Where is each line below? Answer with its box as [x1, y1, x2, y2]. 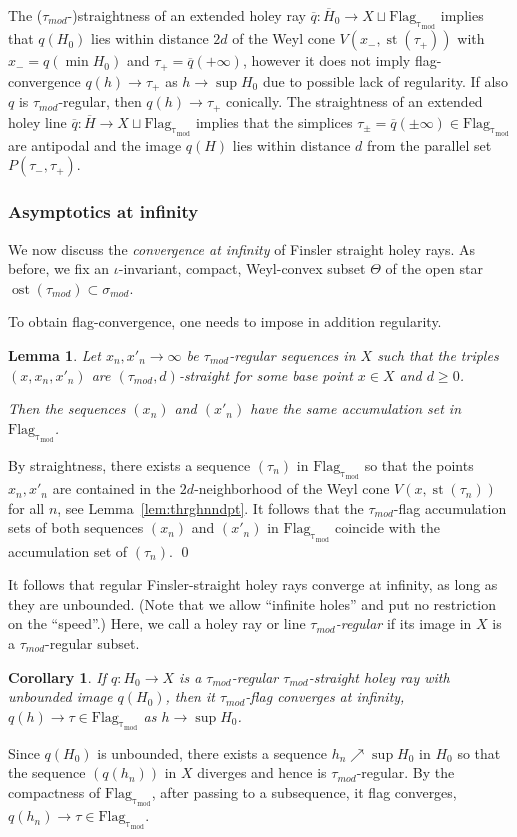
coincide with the [334, 517, 440, 538]
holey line [8, 111, 67, 132]
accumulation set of [8, 540, 128, 561]
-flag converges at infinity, [245, 686, 405, 707]
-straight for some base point [178, 364, 353, 385]
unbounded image [8, 686, 113, 707]
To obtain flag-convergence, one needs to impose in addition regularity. [8, 311, 442, 332]
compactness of [8, 782, 101, 803]
